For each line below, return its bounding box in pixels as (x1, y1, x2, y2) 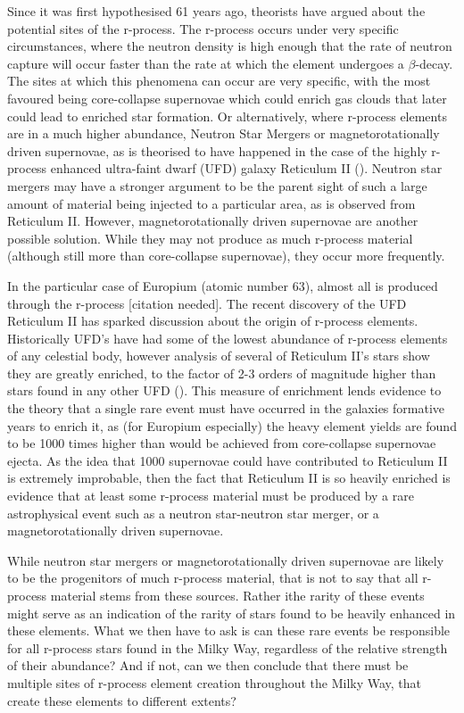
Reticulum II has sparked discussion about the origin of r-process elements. (7, 311, 418, 330)
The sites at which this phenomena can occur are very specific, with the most (7, 71, 431, 90)
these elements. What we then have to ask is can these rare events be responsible (7, 621, 451, 640)
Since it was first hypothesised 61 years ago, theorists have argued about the (7, 2, 426, 20)
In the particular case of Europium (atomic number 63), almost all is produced (7, 276, 438, 294)
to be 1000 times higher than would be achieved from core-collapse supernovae (7, 434, 436, 452)
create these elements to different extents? (7, 691, 236, 709)
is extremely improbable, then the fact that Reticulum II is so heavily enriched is (7, 468, 451, 487)
